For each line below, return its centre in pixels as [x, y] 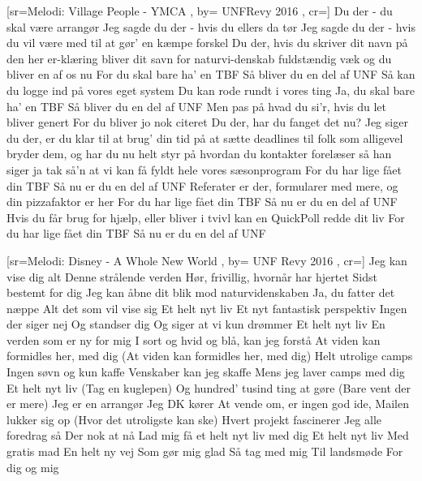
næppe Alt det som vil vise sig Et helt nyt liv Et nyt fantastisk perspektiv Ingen [207, 308]
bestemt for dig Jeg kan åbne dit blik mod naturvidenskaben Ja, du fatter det [201, 292]
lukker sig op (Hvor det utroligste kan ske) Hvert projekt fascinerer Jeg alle [194, 419]
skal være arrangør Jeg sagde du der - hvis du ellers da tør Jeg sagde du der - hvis [211, 26]
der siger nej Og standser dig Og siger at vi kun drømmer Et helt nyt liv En [196, 324]
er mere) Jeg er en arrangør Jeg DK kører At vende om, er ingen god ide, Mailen [208, 404]
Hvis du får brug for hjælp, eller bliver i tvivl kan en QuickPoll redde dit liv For [206, 217]
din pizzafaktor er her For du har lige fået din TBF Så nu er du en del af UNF [202, 202]
